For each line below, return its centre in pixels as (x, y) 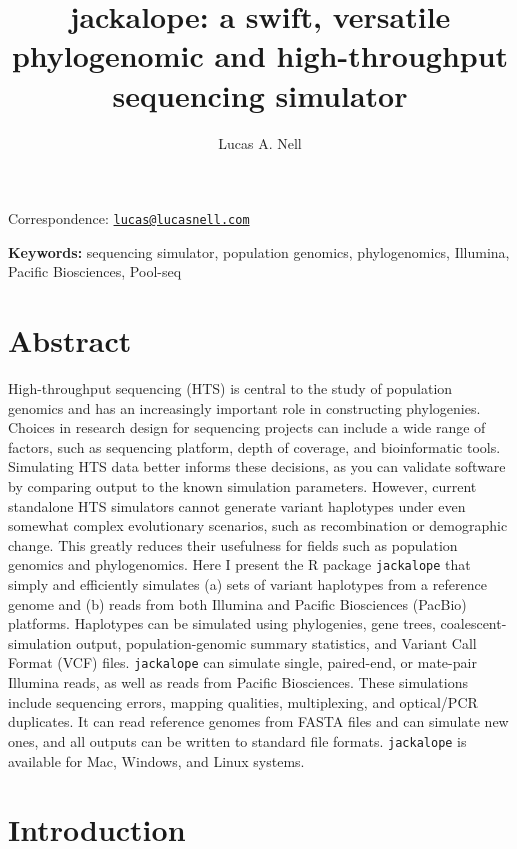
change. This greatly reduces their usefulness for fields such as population (233, 544)
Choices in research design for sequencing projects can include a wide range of (247, 427)
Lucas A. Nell (260, 142)
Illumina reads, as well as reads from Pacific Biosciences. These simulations (238, 682)
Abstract (70, 340)
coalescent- (473, 623)
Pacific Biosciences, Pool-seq (95, 271)
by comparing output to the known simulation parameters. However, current (242, 486)
